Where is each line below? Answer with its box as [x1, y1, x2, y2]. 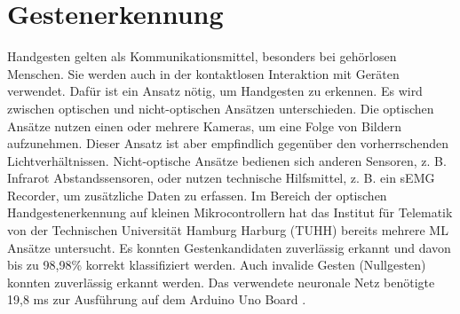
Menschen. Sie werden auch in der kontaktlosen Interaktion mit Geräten [7, 64, 400, 82]
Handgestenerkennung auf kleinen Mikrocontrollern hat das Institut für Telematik [7, 203, 453, 222]
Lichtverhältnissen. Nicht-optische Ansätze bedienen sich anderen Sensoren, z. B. [7, 151, 447, 169]
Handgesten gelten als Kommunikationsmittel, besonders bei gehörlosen [7, 47, 397, 66]
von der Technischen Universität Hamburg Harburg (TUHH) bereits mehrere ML [7, 221, 448, 239]
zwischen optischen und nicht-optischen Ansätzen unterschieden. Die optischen [7, 98, 434, 117]
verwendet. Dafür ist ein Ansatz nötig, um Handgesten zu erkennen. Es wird [7, 82, 423, 100]
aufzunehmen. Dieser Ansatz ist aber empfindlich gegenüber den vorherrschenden [7, 134, 448, 153]
